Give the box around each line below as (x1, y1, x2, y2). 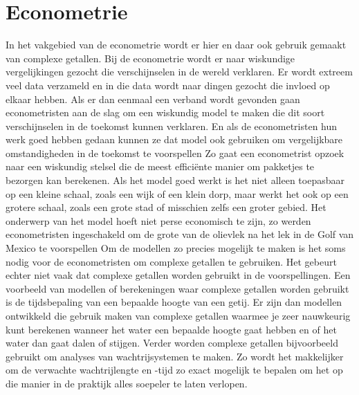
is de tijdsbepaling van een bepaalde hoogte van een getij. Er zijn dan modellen (6, 295, 342, 309)
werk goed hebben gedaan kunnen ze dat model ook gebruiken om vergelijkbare (6, 132, 343, 147)
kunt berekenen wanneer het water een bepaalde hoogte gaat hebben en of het (6, 322, 337, 336)
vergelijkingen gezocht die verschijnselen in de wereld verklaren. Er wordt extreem (6, 64, 353, 79)
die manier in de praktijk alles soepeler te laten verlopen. (6, 376, 248, 390)
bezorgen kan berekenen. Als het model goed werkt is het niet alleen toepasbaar (6, 173, 344, 187)
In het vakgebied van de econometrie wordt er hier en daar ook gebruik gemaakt (6, 37, 347, 52)
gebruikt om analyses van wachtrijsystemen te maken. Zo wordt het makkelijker (6, 349, 344, 363)
